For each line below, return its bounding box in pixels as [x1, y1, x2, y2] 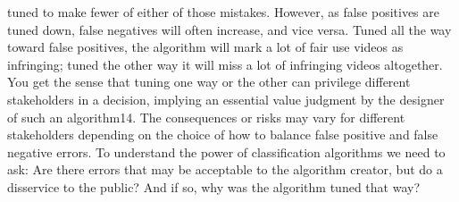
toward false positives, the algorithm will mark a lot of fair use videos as [7, 38, 404, 56]
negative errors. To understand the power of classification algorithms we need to [7, 142, 446, 161]
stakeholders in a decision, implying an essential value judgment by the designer [7, 89, 445, 108]
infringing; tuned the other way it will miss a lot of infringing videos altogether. [7, 55, 443, 73]
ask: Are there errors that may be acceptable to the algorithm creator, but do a [7, 160, 443, 179]
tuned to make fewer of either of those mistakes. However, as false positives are [7, 3, 439, 21]
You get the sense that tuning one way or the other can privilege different [7, 72, 411, 91]
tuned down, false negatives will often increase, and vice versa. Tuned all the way [7, 20, 452, 38]
